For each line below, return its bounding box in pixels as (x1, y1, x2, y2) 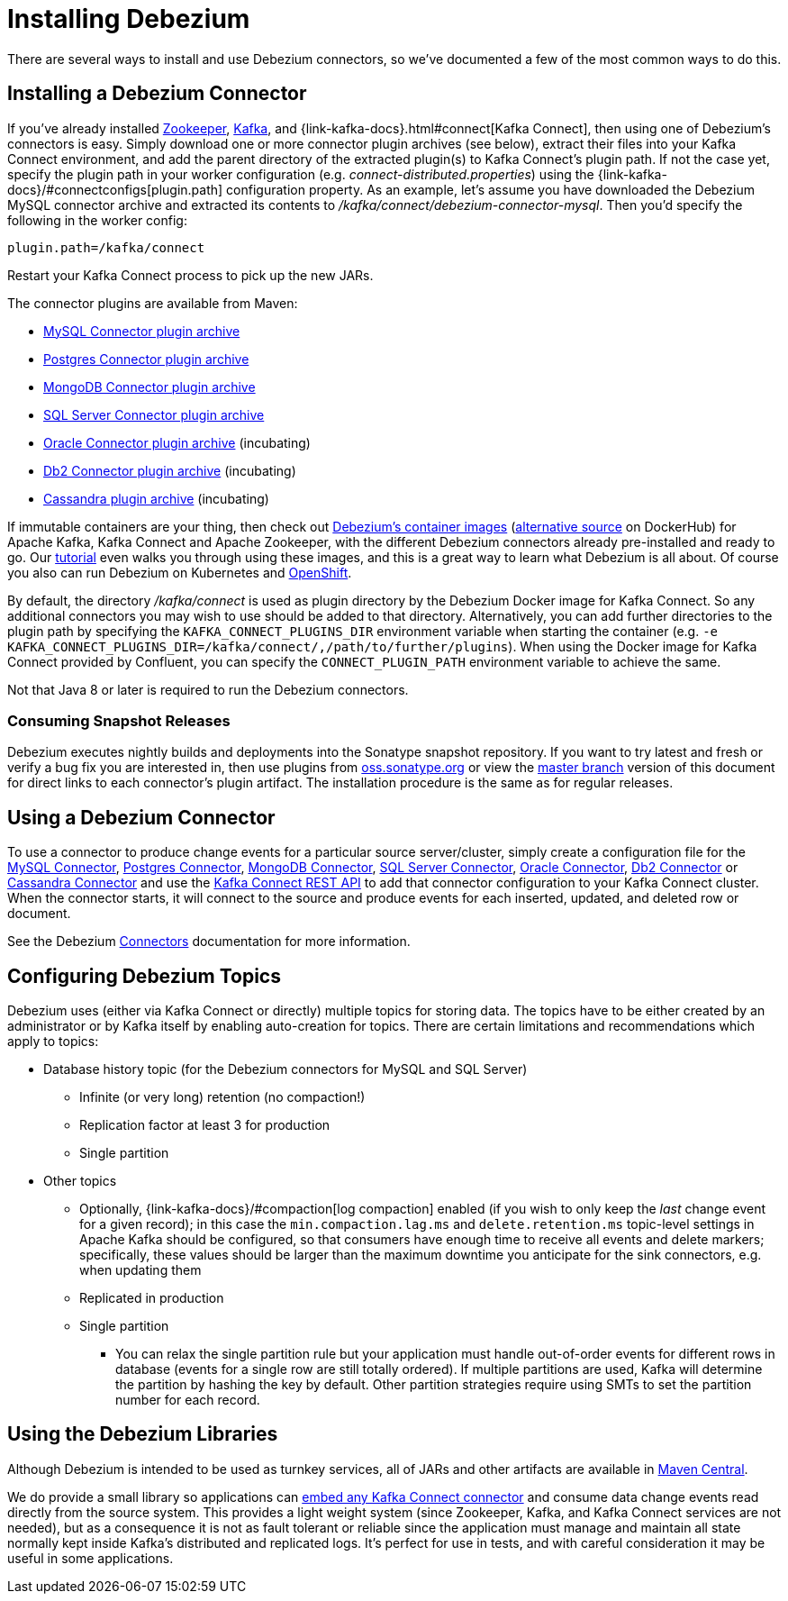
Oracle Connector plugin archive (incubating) (43, 434, 311, 450)
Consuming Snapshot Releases (7, 711, 231, 730)
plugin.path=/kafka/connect (7, 240, 205, 255)
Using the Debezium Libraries (7, 1423, 278, 1446)
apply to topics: (7, 1033, 99, 1050)
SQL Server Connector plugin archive (43, 406, 265, 423)
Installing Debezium (7, 4, 250, 34)
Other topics (43, 1173, 117, 1189)
